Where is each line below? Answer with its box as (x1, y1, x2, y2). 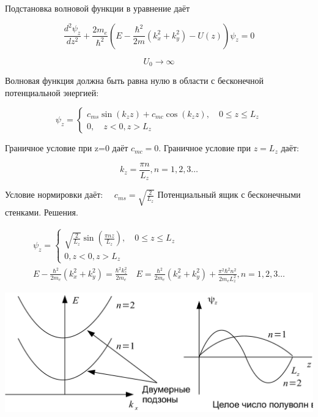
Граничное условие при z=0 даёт (5, 141, 128, 154)
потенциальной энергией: (5, 86, 99, 99)
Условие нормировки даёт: (5, 188, 103, 201)
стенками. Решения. (5, 205, 78, 218)
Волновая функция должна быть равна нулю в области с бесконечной (5, 74, 264, 87)
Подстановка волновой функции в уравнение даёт (5, 2, 190, 14)
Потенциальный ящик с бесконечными (157, 188, 301, 201)
